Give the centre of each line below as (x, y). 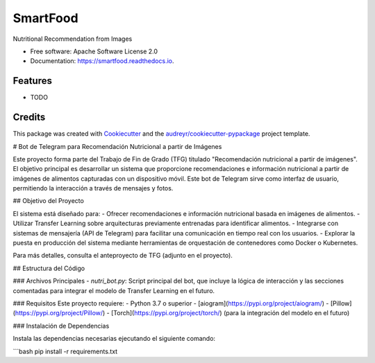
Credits (29, 117)
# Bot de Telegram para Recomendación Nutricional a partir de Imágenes (117, 146)
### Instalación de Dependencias (61, 326)
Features (32, 81)
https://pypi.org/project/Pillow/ (59, 313)
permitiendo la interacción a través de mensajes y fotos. (93, 188)
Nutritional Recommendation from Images (73, 39)
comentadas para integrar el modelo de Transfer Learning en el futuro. (114, 290)
